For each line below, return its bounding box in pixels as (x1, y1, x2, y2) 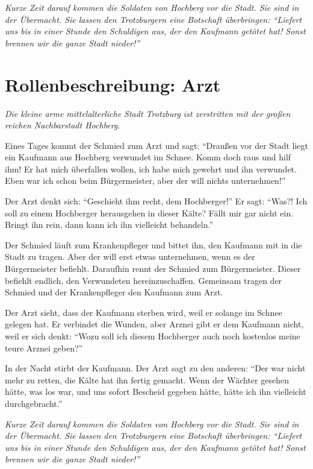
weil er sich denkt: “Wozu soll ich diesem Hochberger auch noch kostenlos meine (5, 330, 300, 342)
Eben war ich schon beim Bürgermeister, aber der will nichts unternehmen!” (5, 174, 286, 187)
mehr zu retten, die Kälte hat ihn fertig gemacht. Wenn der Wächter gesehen (5, 373, 289, 386)
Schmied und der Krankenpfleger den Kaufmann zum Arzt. (5, 286, 223, 298)
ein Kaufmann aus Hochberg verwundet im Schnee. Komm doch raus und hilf (5, 151, 291, 163)
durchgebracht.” (5, 397, 63, 409)
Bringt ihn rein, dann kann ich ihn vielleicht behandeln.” (5, 218, 214, 231)
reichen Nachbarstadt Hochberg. (5, 119, 120, 131)
